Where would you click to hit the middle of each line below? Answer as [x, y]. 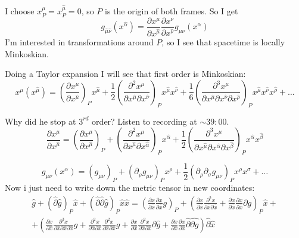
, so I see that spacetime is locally [223, 41]
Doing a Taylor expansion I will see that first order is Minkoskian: [125, 74]
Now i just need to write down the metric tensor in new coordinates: [130, 188]
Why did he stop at [41, 121]
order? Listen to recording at [144, 121]
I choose [20, 11]
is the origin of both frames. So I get [172, 11]
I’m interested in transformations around [79, 41]
